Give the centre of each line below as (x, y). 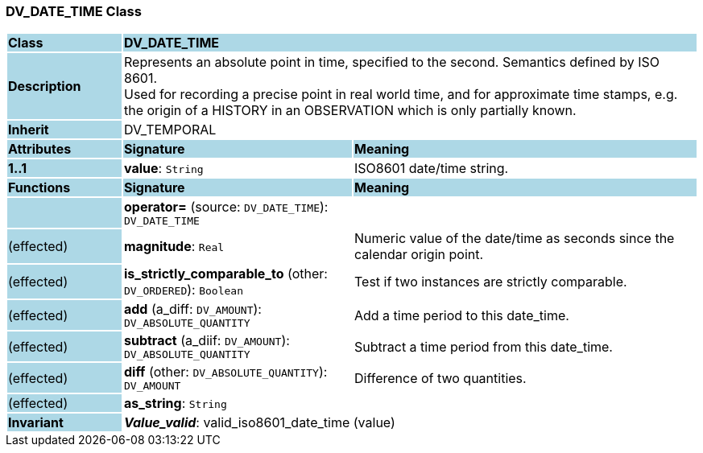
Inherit (29, 130)
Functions (39, 188)
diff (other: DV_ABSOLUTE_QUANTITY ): (225, 372)
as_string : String (175, 404)
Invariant (36, 423)
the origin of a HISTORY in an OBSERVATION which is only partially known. (350, 111)
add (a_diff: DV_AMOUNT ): (192, 309)
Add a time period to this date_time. (461, 315)
